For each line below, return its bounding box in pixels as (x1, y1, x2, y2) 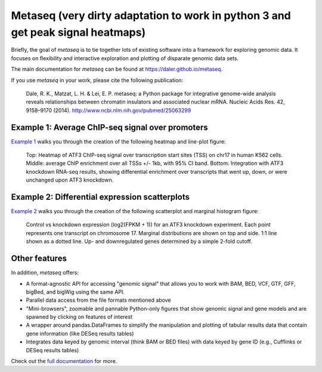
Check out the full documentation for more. (11, 358, 117, 365)
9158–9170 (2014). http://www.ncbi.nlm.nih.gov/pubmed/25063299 (26, 107, 191, 114)
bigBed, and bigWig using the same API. (26, 288, 125, 295)
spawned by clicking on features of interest (26, 313, 132, 321)
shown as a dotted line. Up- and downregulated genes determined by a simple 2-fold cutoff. (26, 238, 253, 245)
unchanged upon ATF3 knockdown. (26, 176, 114, 184)
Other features (11, 254, 67, 264)
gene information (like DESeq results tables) (26, 330, 134, 337)
